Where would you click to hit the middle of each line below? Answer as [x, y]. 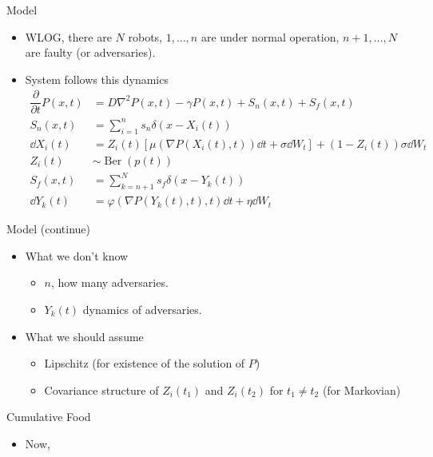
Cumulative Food [49, 417]
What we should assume [84, 336]
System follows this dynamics [97, 79]
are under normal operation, [270, 36]
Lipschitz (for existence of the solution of [145, 363]
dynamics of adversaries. [142, 309]
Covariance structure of [101, 389]
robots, [145, 36]
